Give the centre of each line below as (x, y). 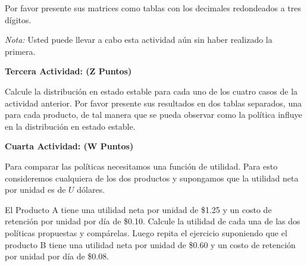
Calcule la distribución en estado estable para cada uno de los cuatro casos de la (151, 91)
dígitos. (18, 19)
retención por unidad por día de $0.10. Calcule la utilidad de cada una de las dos (153, 221)
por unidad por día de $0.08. (57, 256)
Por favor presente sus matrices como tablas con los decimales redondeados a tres (153, 8)
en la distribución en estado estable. (70, 126)
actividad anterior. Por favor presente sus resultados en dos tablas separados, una (153, 103)
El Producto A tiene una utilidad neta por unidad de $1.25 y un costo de (138, 209)
